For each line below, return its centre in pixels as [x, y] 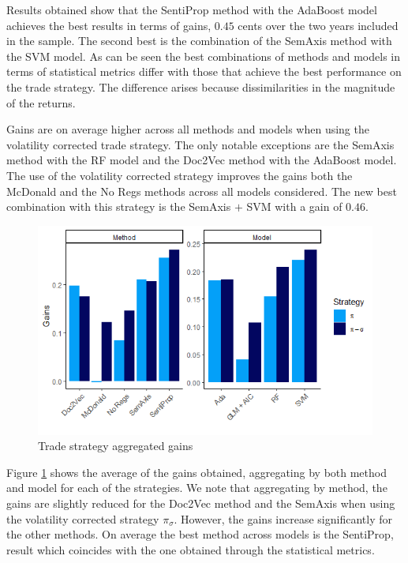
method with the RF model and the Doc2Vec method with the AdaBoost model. [202, 160]
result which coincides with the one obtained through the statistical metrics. [191, 549]
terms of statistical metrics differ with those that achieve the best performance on [204, 71]
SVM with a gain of [294, 206]
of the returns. [41, 102]
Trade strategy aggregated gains [116, 446]
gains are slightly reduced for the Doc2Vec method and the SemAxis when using [201, 503]
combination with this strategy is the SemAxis [119, 206]
